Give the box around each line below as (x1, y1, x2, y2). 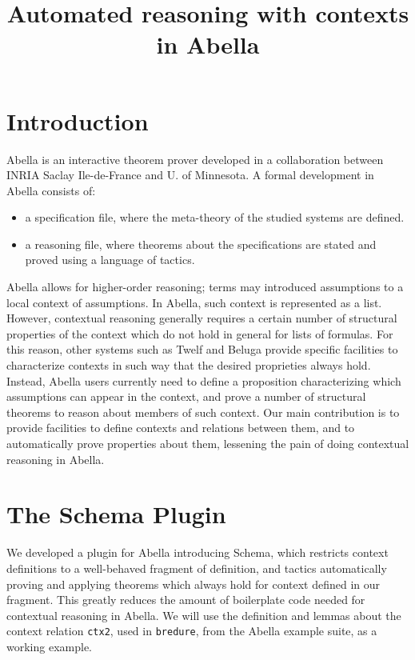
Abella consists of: (6, 182, 96, 198)
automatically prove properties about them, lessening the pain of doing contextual (6, 435, 409, 451)
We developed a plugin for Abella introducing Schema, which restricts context (6, 544, 389, 561)
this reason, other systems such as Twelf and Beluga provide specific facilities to (6, 341, 398, 358)
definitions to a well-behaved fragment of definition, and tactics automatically (6, 559, 387, 576)
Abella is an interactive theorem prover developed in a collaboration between (6, 150, 384, 167)
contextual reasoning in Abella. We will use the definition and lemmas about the (6, 606, 401, 623)
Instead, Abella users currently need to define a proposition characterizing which (6, 372, 401, 389)
